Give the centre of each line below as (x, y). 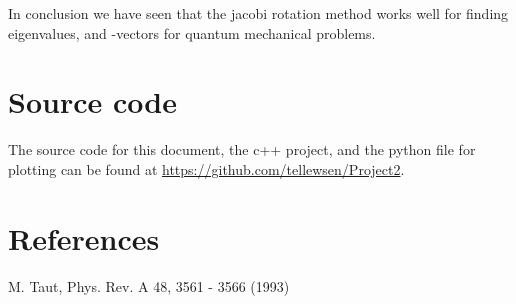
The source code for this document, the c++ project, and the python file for (242, 149)
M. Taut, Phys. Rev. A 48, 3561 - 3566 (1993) (149, 285)
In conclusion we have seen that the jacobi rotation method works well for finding (258, 13)
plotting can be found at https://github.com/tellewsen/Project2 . (206, 168)
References (84, 237)
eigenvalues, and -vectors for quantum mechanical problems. (192, 32)
